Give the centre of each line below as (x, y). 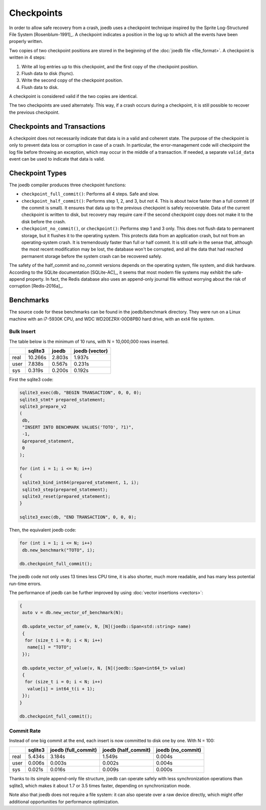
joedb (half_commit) (126, 750)
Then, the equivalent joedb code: (43, 530)
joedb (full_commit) (73, 750)
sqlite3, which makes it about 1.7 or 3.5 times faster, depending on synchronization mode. (100, 785)
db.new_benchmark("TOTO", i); (59, 550)
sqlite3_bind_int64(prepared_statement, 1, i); (81, 483)
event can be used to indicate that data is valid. (57, 159)
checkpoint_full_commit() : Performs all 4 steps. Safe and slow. (90, 194)
